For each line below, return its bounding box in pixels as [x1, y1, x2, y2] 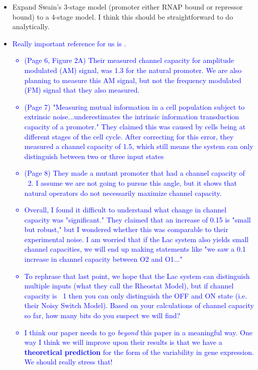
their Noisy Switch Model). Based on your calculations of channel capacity [24, 300, 254, 311]
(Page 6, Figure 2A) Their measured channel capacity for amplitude [24, 55, 234, 65]
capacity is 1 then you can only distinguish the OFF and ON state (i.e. [24, 290, 247, 301]
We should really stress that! [24, 356, 113, 367]
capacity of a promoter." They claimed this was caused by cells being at [24, 121, 246, 131]
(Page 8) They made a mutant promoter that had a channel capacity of [24, 168, 245, 178]
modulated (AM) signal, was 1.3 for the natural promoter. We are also [24, 64, 242, 75]
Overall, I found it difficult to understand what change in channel [24, 204, 227, 215]
